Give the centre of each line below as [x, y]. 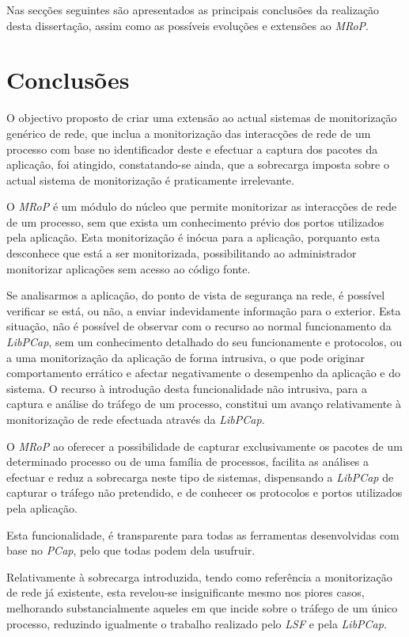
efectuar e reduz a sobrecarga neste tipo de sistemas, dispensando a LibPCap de [200, 477]
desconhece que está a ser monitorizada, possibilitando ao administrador [182, 253]
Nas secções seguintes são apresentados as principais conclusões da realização [193, 10]
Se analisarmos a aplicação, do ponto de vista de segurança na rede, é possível [196, 295]
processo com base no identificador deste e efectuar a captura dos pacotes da [192, 149]
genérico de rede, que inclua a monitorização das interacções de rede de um [189, 133]
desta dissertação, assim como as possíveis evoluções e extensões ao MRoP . [188, 25]
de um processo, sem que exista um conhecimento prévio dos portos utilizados [195, 221]
